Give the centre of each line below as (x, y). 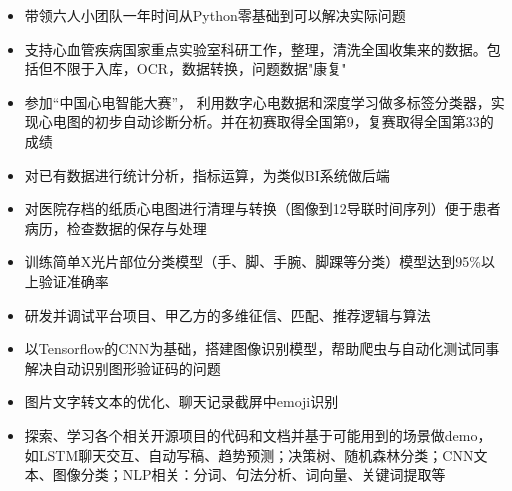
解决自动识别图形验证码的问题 (122, 367)
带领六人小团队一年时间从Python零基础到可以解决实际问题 (215, 15)
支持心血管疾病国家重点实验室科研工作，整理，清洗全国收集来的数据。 (255, 48)
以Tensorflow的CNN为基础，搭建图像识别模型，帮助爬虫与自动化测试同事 (262, 348)
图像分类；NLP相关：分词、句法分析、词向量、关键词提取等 (249, 474)
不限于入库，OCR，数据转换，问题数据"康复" (199, 68)
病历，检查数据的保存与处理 (115, 227)
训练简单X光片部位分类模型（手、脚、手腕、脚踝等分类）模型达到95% (252, 261)
